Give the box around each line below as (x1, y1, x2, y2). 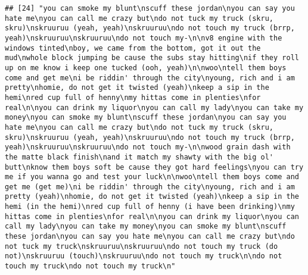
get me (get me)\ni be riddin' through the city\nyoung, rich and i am (5, 182, 295, 191)
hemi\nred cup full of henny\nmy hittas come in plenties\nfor (5, 93, 261, 102)
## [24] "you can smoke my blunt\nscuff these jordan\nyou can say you (5, 4, 295, 12)
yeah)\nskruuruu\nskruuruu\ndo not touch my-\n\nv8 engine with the (5, 33, 282, 42)
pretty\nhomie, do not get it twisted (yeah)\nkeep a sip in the (5, 83, 269, 92)
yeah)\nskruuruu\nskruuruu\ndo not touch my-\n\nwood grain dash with (5, 143, 291, 152)
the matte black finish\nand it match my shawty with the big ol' (5, 152, 274, 161)
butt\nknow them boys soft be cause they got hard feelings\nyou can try (5, 162, 304, 171)
